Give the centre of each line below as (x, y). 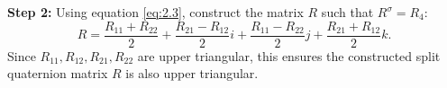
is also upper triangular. (192, 73)
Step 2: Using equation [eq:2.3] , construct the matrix (155, 12)
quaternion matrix (58, 73)
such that (347, 12)
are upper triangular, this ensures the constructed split (289, 55)
